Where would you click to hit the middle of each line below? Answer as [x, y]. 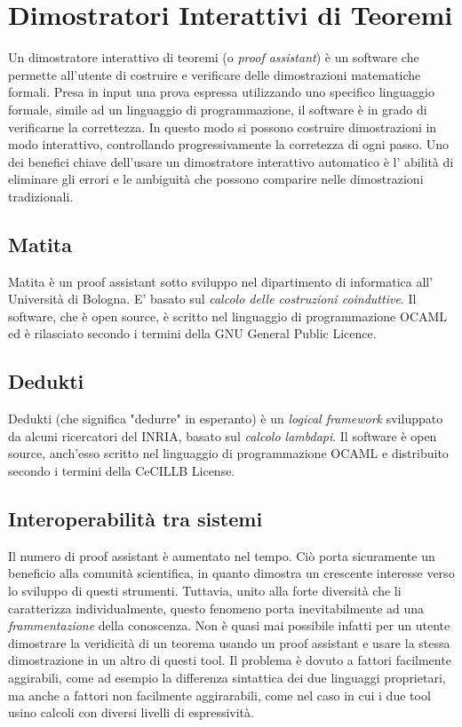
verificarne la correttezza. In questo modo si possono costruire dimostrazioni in [223, 126]
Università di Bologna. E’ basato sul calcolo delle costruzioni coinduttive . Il [212, 299]
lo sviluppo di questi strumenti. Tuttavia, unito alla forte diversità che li [205, 591]
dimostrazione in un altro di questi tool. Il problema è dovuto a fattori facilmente [230, 660]
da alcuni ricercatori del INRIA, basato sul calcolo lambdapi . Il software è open [223, 435]
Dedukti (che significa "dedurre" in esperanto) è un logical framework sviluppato [226, 419]
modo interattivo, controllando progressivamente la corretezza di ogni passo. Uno [228, 144]
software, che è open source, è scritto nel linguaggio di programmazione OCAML [228, 316]
